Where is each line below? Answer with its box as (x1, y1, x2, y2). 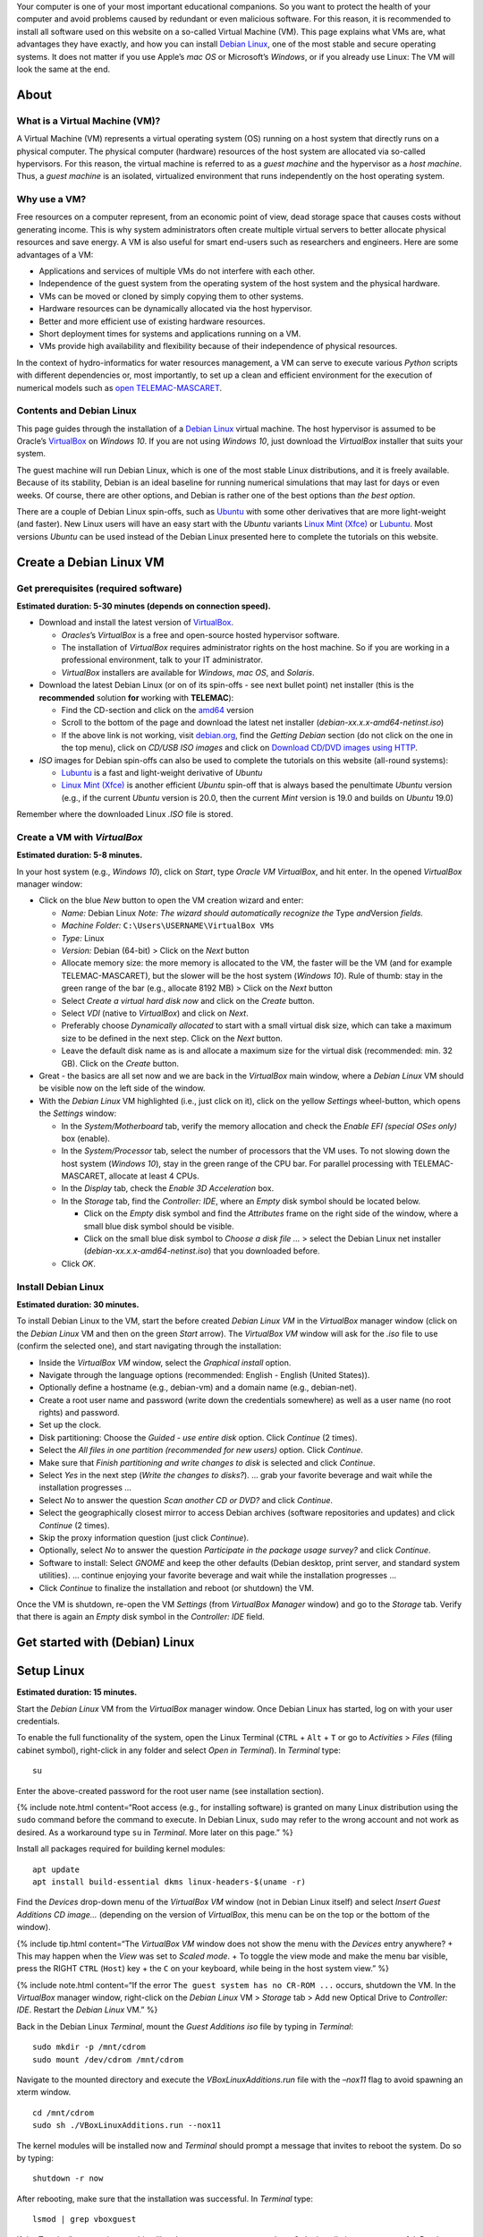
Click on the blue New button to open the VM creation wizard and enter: (38, 895, 304, 906)
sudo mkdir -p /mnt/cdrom (32, 2042, 147, 2053)
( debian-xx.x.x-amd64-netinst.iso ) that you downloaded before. (83, 1246, 320, 1256)
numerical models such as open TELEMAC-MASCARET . (16, 382, 223, 393)
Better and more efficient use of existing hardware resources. (38, 316, 266, 327)
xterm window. (16, 2087, 72, 2097)
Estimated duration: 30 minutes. (16, 1298, 140, 1310)
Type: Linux (61, 932, 105, 943)
